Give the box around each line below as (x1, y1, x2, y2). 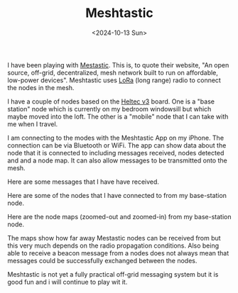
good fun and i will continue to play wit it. (7, 277, 128, 286)
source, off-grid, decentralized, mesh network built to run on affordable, (7, 68, 219, 77)
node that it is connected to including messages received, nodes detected (7, 148, 225, 157)
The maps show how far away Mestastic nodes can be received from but (7, 233, 222, 242)
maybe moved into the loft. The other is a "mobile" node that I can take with (7, 112, 229, 121)
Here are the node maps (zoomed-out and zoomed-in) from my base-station (7, 212, 232, 221)
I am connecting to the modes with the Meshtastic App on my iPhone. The (7, 133, 225, 142)
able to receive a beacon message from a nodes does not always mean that (7, 248, 229, 257)
